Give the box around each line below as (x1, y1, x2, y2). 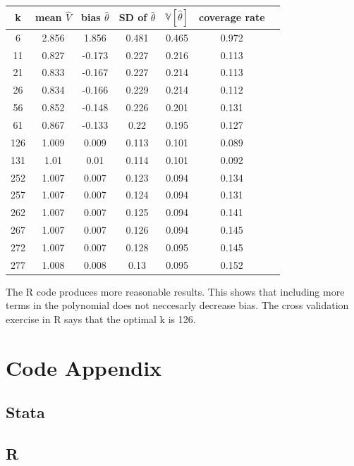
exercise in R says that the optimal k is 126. (6, 312, 196, 326)
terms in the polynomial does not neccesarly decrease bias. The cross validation (6, 298, 349, 313)
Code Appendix (6, 353, 162, 382)
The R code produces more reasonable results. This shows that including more (6, 284, 345, 298)
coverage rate (199, 10, 265, 25)
